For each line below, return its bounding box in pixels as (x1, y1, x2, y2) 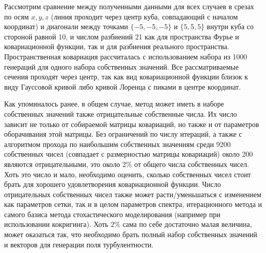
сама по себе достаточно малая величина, (122, 219, 252, 229)
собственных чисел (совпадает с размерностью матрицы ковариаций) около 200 (4, 149, 253, 159)
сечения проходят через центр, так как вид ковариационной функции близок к (4, 71, 248, 82)
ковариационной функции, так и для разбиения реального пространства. (4, 41, 230, 52)
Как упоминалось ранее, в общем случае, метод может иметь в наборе (4, 98, 224, 109)
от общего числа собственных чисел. (134, 158, 249, 169)
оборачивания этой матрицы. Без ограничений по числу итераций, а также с (4, 129, 242, 139)
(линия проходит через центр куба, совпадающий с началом (51, 11, 238, 22)
